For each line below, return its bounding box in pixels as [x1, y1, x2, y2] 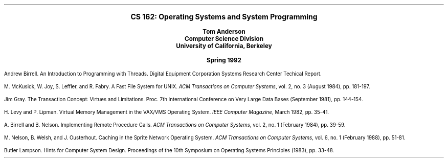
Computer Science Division [185, 35, 263, 42]
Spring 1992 [207, 57, 241, 64]
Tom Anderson [203, 28, 245, 35]
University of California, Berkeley [176, 42, 272, 50]
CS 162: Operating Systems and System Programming [130, 12, 318, 21]
